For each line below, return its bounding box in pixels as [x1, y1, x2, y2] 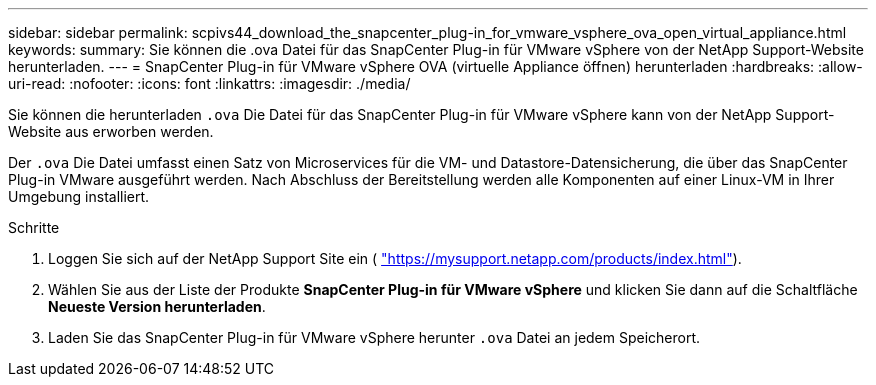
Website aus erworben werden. [8, 123, 214, 140]
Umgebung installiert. [8, 188, 150, 205]
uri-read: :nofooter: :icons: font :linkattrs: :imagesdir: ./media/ [8, 75, 411, 92]
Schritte [8, 219, 60, 236]
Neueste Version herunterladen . [48, 298, 266, 315]
